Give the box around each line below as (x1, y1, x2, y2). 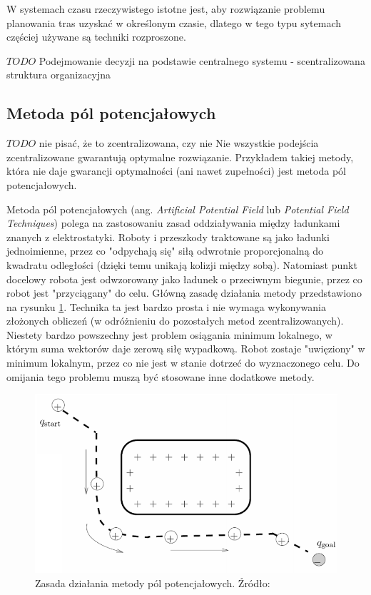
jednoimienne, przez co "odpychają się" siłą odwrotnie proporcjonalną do (6, 243, 324, 258)
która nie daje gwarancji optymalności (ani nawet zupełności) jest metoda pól (6, 163, 346, 178)
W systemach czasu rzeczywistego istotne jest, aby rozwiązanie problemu (6, 1, 325, 16)
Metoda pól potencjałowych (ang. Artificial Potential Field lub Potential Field (6, 201, 349, 216)
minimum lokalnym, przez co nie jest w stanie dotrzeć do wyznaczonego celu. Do (6, 355, 360, 370)
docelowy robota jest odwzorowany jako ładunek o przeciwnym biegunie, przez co (6, 271, 362, 286)
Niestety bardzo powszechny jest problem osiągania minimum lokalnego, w (6, 327, 332, 342)
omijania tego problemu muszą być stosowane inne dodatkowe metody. (6, 369, 315, 384)
